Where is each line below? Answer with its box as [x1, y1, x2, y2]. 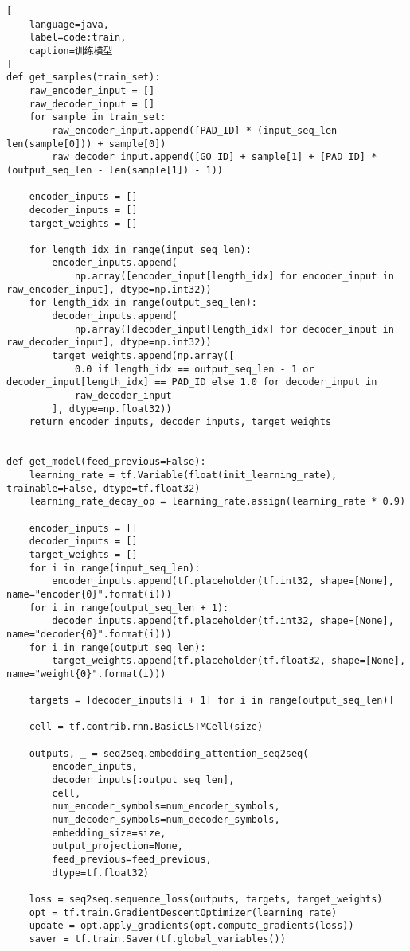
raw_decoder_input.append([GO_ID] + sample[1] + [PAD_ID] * [52, 151, 377, 163]
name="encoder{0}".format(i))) [6, 588, 172, 600]
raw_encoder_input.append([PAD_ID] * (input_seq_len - [52, 124, 349, 136]
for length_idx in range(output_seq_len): [29, 297, 257, 309]
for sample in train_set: [29, 111, 166, 123]
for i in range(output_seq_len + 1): [29, 602, 229, 614]
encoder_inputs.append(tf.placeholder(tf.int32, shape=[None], [52, 575, 394, 587]
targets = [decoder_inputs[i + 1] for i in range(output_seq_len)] [29, 695, 394, 707]
